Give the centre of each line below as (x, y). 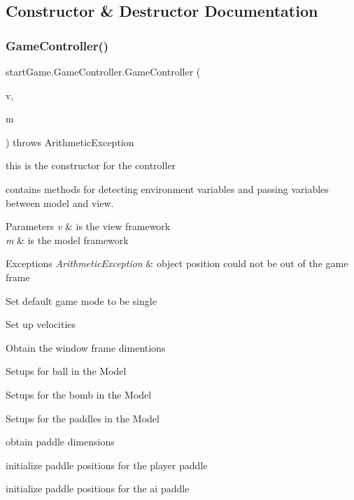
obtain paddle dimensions (60, 442)
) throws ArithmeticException (70, 142)
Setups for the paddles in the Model (83, 418)
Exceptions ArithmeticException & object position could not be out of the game (177, 263)
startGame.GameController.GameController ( (103, 71)
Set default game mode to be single (81, 300)
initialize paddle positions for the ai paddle (98, 488)
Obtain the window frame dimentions (86, 347)
